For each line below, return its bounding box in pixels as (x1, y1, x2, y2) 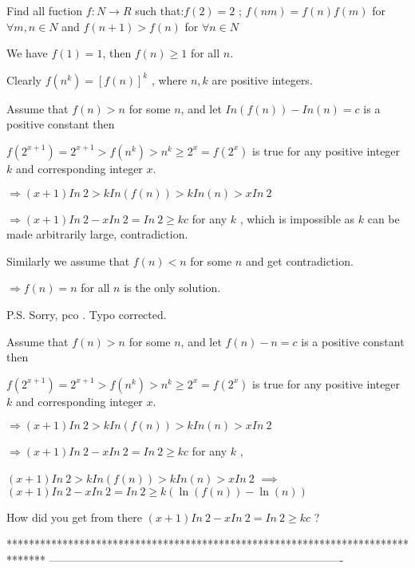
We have (6, 45, 48, 61)
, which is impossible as (239, 210, 355, 227)
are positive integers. (211, 71, 313, 88)
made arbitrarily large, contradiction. (6, 226, 188, 243)
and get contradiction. (245, 252, 354, 269)
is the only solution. (124, 279, 221, 296)
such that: (135, 2, 184, 18)
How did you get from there (6, 508, 143, 525)
